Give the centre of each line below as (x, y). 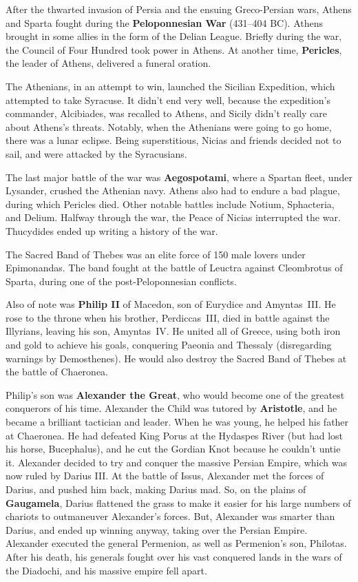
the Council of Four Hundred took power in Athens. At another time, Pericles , (174, 49)
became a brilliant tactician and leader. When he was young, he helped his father (177, 422)
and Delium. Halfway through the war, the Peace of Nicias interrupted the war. (173, 217)
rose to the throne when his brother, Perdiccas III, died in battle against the (168, 317)
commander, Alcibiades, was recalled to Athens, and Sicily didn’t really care (167, 113)
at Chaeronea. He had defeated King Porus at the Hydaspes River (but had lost (175, 435)
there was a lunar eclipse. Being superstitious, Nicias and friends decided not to (173, 140)
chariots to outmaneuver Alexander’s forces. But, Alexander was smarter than (170, 516)
